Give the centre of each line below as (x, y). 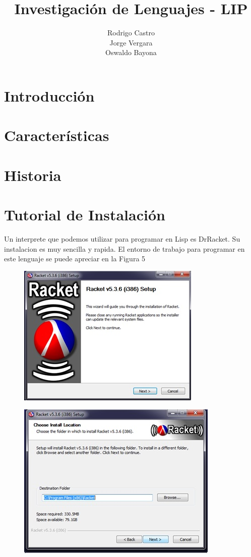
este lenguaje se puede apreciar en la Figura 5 (75, 259)
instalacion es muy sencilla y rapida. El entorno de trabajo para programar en (124, 248)
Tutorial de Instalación (85, 215)
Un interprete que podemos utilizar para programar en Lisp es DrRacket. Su (122, 238)
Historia (33, 175)
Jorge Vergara (131, 42)
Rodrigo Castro (131, 33)
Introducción (49, 95)
